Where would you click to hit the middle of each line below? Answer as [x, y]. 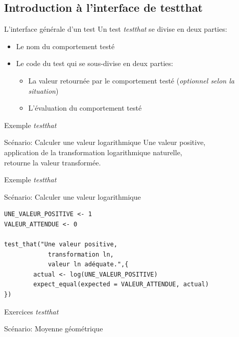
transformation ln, [81, 254]
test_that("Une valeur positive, [61, 245]
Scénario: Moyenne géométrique [54, 329]
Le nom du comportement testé [65, 46]
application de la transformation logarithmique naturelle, [93, 152]
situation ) [43, 90]
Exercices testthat [31, 311]
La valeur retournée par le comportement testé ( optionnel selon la [131, 80]
